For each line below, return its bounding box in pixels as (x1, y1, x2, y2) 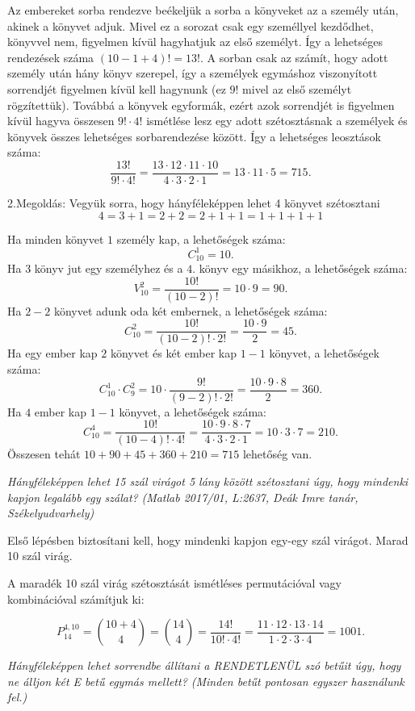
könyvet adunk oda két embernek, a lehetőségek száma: (53, 302, 328, 319)
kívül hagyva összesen (7, 112, 115, 129)
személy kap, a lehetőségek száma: (116, 230, 286, 247)
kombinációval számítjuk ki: (7, 590, 145, 607)
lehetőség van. (242, 445, 312, 462)
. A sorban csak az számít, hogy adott (199, 48, 388, 65)
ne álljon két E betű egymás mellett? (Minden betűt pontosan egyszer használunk (7, 672, 405, 689)
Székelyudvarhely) (7, 504, 94, 521)
